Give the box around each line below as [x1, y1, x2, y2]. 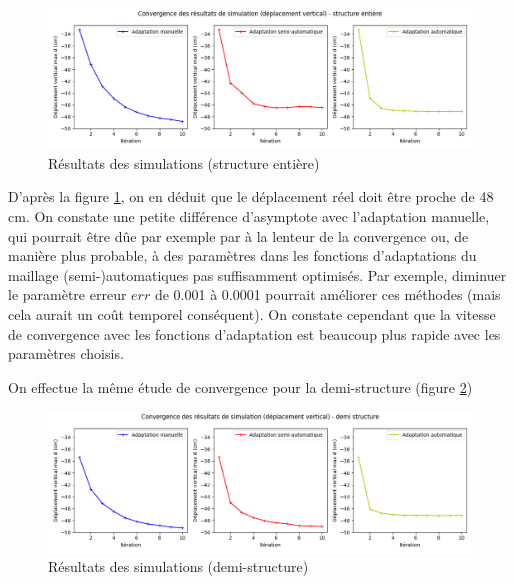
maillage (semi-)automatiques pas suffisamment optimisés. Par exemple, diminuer [8, 264, 507, 285]
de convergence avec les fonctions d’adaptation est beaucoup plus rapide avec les [8, 323, 501, 344]
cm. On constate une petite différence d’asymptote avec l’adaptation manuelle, [8, 205, 490, 226]
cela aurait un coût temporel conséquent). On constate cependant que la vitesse [8, 303, 496, 324]
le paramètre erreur [8, 284, 127, 305]
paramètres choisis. [8, 343, 124, 364]
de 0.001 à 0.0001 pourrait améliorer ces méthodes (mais [154, 284, 501, 305]
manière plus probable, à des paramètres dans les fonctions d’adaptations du [8, 245, 477, 266]
